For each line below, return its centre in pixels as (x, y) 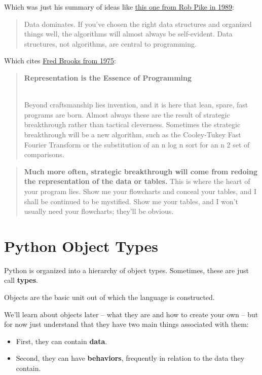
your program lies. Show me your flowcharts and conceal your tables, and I (140, 191)
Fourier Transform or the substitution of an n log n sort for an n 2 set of (137, 144)
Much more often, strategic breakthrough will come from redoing (141, 171)
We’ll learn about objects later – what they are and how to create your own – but (131, 314)
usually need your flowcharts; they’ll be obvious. (99, 211)
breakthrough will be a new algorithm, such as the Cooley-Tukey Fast (133, 134)
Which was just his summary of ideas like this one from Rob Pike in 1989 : (119, 7)
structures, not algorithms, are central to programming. (110, 43)
